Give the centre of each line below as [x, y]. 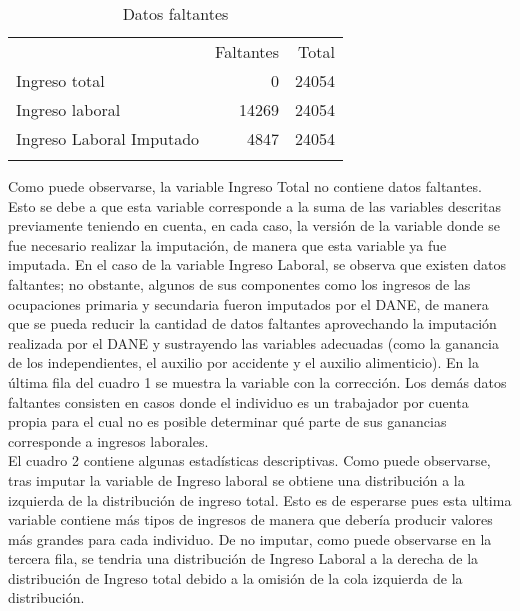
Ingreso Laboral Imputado [108, 138]
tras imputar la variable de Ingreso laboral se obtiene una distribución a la [236, 479]
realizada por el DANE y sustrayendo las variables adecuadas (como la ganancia [253, 342]
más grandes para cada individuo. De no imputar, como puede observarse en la [250, 538]
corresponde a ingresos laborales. [108, 440]
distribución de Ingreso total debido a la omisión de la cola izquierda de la [235, 577]
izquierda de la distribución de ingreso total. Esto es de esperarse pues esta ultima [260, 499]
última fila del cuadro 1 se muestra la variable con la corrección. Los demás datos [257, 381]
